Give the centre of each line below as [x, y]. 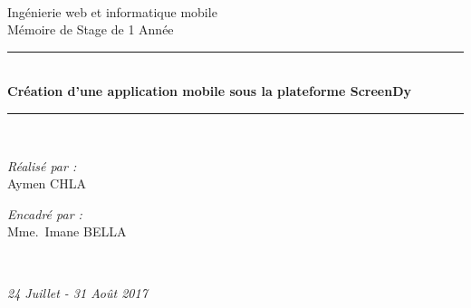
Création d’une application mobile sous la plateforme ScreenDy [210, 91]
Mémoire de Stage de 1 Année [91, 29]
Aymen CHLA [47, 183]
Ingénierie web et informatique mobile [112, 11]
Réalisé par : [42, 165]
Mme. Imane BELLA [67, 231]
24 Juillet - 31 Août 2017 [77, 292]
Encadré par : [45, 213]
